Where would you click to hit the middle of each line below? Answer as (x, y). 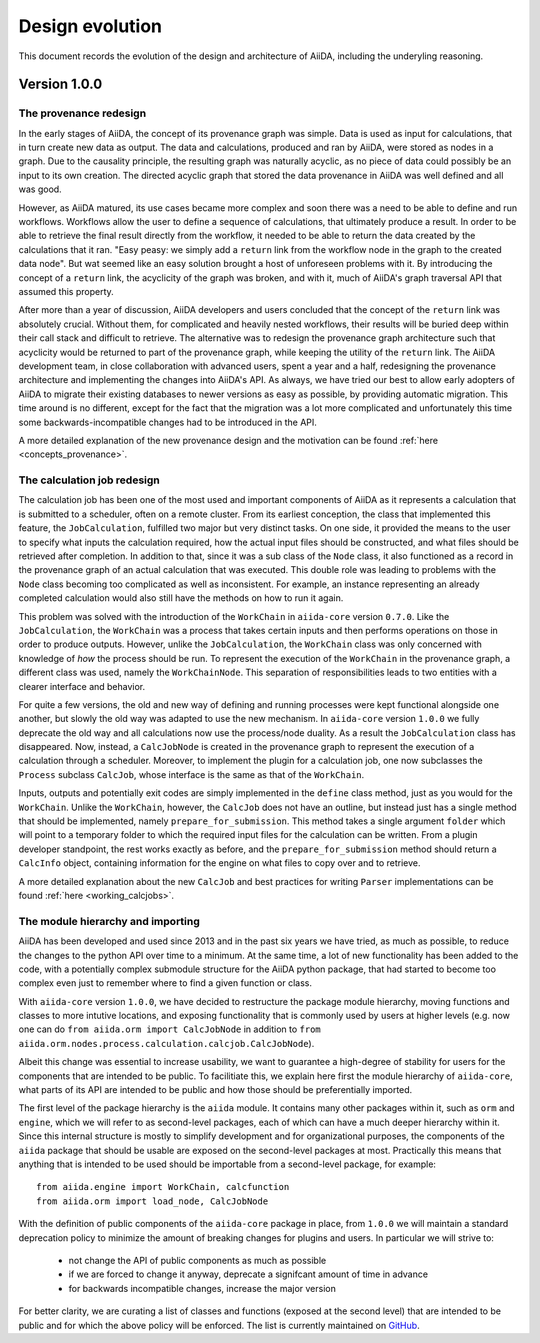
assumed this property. (66, 291)
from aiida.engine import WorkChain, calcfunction (163, 1187)
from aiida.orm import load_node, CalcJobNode (152, 1201)
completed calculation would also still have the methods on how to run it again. (181, 598)
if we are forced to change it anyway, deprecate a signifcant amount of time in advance (248, 1274)
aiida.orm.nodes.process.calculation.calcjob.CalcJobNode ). (166, 1043)
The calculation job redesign (89, 480)
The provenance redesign (82, 113)
